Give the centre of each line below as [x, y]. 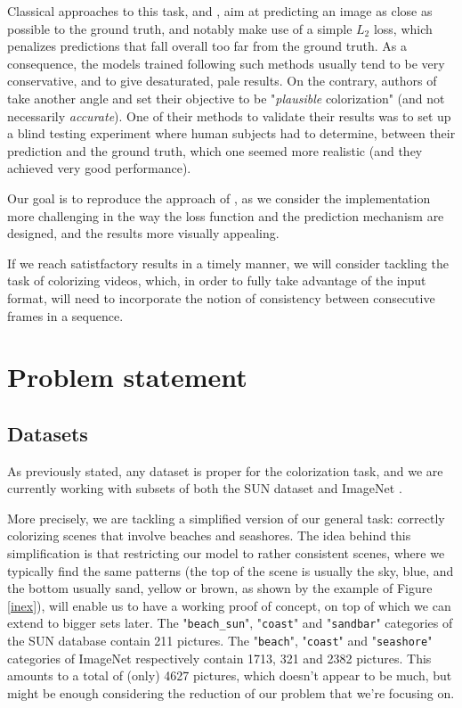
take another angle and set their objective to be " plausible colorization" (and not [226, 98]
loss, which [403, 28]
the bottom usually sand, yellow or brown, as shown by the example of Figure [220, 588]
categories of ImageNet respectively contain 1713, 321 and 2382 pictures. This [219, 658]
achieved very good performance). [99, 168]
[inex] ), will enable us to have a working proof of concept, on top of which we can [229, 605]
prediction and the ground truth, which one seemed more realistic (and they [215, 150]
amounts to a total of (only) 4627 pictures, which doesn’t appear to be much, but [230, 675]
